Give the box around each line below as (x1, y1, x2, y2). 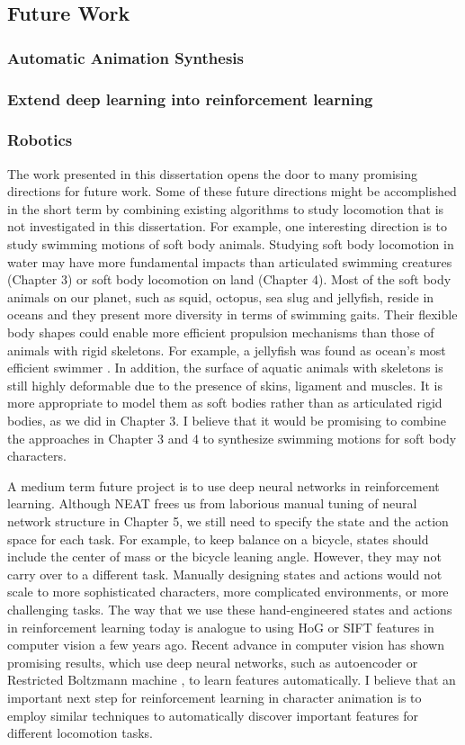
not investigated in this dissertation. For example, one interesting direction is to (7, 217, 447, 236)
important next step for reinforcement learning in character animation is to (7, 687, 422, 706)
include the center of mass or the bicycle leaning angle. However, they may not (7, 547, 442, 566)
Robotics (7, 129, 73, 151)
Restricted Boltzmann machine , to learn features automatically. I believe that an (7, 670, 456, 689)
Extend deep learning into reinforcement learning (7, 87, 373, 110)
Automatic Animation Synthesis (7, 46, 244, 68)
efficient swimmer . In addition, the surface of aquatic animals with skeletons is (7, 358, 443, 377)
